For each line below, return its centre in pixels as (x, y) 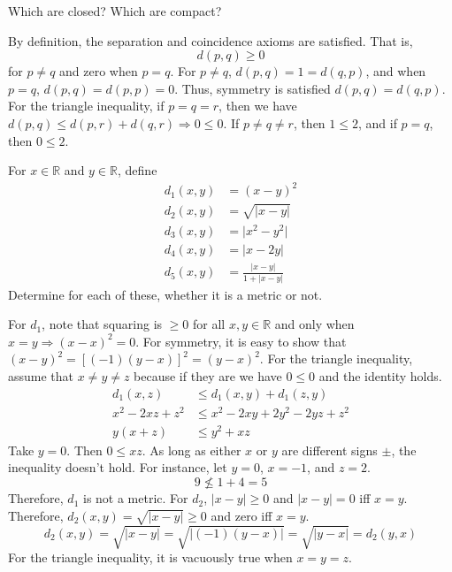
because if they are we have (208, 376)
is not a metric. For (135, 498)
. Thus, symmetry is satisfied (253, 88)
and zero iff (241, 515)
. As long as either (192, 450)
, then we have (258, 106)
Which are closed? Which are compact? (115, 11)
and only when (314, 324)
